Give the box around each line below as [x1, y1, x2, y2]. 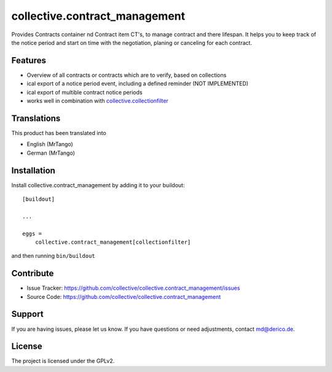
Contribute [11, 268, 54, 279]
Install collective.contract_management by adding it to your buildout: [11, 181, 185, 188]
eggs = [22, 230, 42, 237]
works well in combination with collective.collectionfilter [26, 97, 168, 104]
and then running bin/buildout [11, 252, 95, 260]
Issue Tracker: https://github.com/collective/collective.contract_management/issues [26, 284, 240, 292]
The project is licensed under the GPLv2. [11, 357, 115, 365]
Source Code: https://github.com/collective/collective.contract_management [26, 293, 221, 300]
